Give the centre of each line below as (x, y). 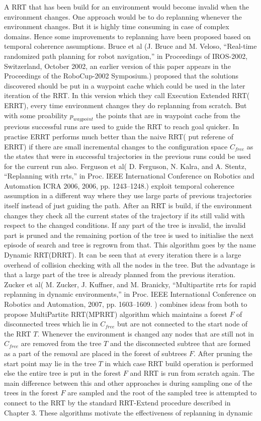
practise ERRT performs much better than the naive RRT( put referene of (119, 136)
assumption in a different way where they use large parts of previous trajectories (128, 195)
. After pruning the (223, 353)
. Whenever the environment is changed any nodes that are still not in (146, 333)
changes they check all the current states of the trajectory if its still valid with (124, 215)
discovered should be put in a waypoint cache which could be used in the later (125, 85)
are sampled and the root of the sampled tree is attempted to (162, 393)
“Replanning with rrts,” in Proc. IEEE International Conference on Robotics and (129, 176)
